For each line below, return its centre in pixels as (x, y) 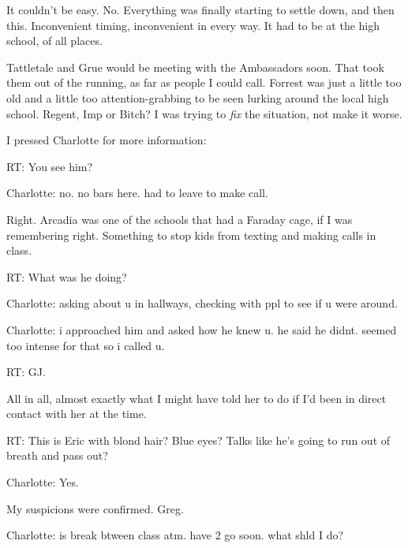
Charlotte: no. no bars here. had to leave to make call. (137, 193)
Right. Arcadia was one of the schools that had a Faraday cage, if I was (180, 219)
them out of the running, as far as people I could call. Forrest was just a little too (204, 82)
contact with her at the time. (77, 414)
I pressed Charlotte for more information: (107, 140)
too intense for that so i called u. (86, 345)
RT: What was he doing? (67, 276)
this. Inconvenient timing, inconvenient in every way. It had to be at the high (193, 25)
